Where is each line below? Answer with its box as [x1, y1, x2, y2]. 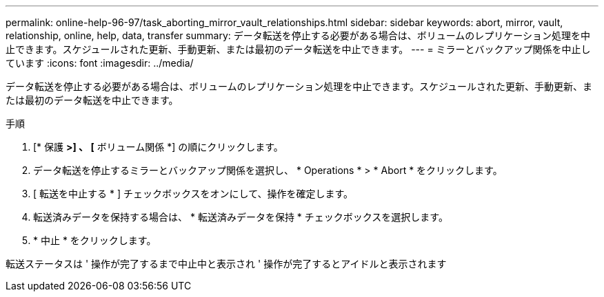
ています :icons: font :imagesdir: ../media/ [6, 57, 194, 69]
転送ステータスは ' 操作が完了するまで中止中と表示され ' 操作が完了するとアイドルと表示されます [6, 258, 447, 269]
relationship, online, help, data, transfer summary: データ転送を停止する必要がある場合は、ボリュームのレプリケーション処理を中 [6, 30, 591, 41]
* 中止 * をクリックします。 [33, 234, 157, 246]
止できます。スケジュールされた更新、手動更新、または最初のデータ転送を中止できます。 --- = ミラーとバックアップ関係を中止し [6, 43, 591, 55]
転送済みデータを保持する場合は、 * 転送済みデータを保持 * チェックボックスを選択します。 [33, 211, 448, 223]
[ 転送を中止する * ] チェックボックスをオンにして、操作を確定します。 [33, 188, 354, 199]
